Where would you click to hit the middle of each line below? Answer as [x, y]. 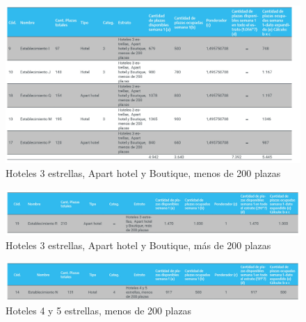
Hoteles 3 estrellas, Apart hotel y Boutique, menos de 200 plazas [143, 172]
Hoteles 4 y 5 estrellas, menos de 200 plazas [99, 311]
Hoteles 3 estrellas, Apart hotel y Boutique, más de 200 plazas [138, 245]
